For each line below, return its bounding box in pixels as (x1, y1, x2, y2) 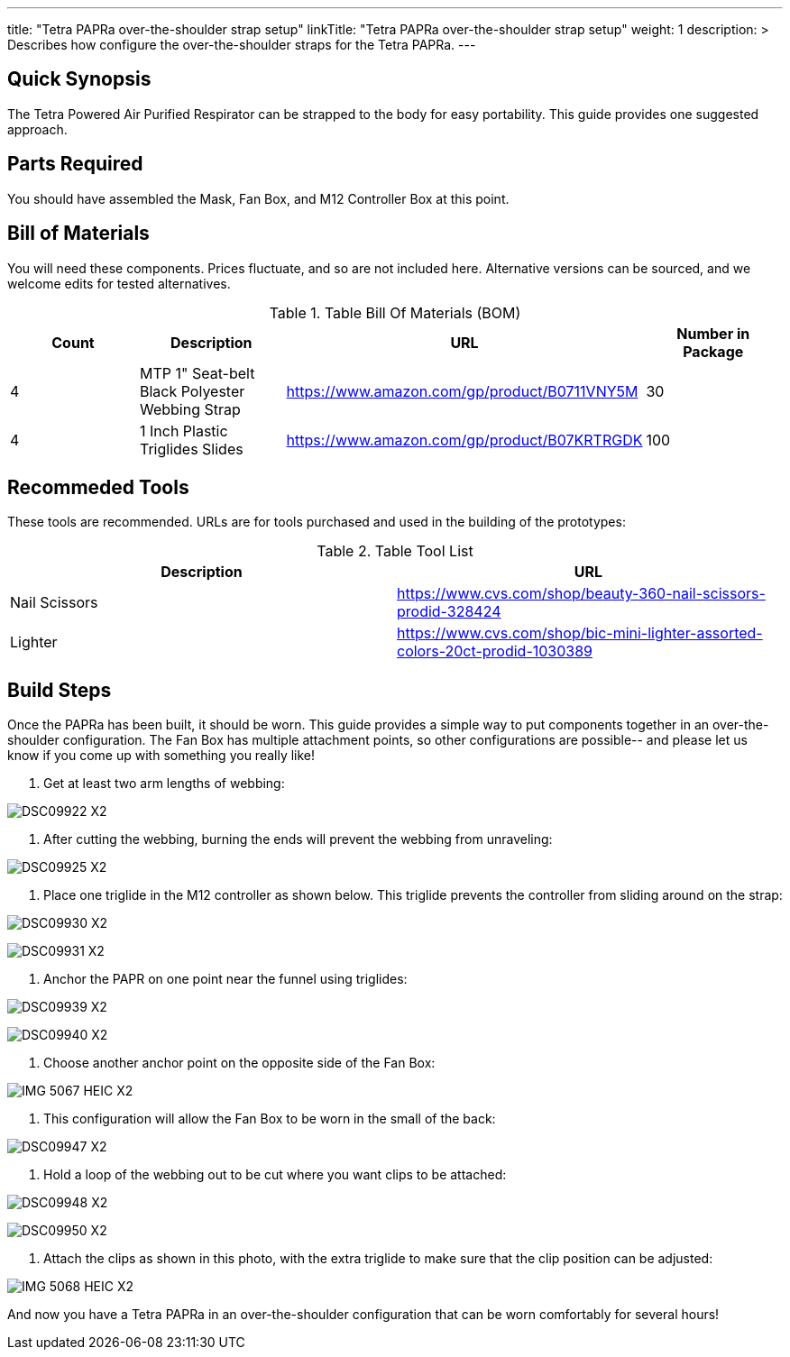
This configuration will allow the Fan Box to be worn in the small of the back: (43, 1111, 496, 1127)
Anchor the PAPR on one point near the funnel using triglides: (43, 971, 408, 987)
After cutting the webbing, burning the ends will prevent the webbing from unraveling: (43, 831, 553, 848)
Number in (676, 324, 750, 343)
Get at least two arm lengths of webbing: (43, 775, 285, 792)
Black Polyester (139, 381, 245, 400)
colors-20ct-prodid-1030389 (397, 642, 593, 661)
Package (683, 342, 744, 361)
